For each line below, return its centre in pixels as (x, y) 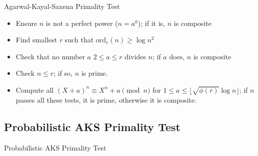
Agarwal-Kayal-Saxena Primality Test (62, 6)
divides (135, 56)
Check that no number (50, 56)
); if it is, (151, 23)
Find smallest (36, 40)
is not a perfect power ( (82, 23)
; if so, (63, 73)
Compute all (35, 89)
